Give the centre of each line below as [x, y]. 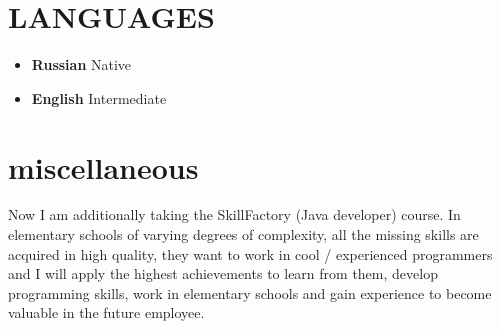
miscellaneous [103, 166]
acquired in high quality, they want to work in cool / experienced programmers [250, 253]
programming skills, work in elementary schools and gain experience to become [250, 292]
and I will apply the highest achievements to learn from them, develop [223, 273]
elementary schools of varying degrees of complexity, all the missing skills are [243, 234]
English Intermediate [99, 97]
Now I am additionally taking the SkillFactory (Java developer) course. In [234, 214]
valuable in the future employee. [106, 312]
